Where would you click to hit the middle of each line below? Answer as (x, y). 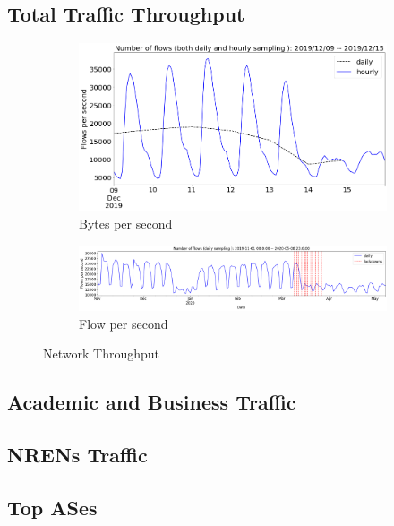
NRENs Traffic (77, 455)
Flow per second (124, 323)
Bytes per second (126, 224)
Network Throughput (101, 354)
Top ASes (52, 508)
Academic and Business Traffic (152, 402)
